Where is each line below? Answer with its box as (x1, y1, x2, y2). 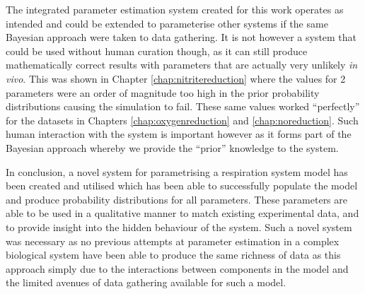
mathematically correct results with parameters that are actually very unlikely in (6, 57, 358, 72)
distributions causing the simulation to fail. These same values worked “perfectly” (6, 99, 360, 114)
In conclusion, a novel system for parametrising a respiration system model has (6, 164, 348, 179)
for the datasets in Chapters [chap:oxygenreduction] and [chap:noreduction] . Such (6, 112, 359, 127)
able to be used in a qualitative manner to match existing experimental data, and (6, 206, 359, 220)
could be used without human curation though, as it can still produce (6, 43, 308, 58)
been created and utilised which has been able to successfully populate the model (6, 178, 358, 193)
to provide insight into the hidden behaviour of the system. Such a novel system (6, 219, 352, 234)
